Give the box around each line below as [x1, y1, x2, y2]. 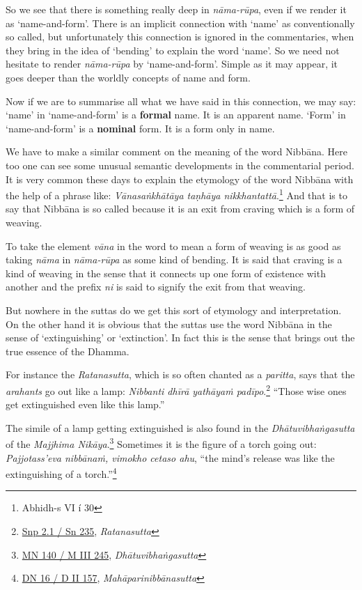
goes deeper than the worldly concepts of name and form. [6, 70, 251, 84]
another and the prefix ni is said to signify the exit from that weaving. [6, 279, 306, 294]
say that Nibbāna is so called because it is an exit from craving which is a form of [6, 201, 355, 216]
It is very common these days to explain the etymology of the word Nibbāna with [6, 171, 354, 186]
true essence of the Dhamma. [6, 343, 129, 358]
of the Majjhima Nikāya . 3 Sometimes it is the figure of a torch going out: [6, 435, 317, 451]
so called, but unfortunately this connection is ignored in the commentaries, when [6, 29, 354, 44]
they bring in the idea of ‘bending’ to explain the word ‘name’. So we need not [6, 42, 340, 57]
